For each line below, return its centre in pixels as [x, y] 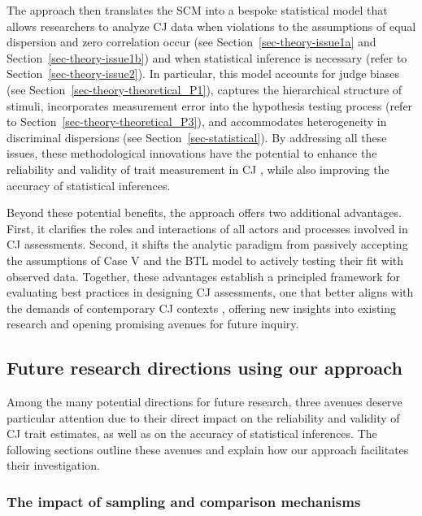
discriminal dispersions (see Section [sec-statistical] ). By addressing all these [197, 137]
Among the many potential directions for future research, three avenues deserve [204, 402]
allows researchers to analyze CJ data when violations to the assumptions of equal [211, 26]
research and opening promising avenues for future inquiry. [153, 324]
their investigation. [53, 465]
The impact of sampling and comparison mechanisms [184, 501]
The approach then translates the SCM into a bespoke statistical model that [197, 10]
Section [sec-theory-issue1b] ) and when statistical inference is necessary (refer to [207, 57]
